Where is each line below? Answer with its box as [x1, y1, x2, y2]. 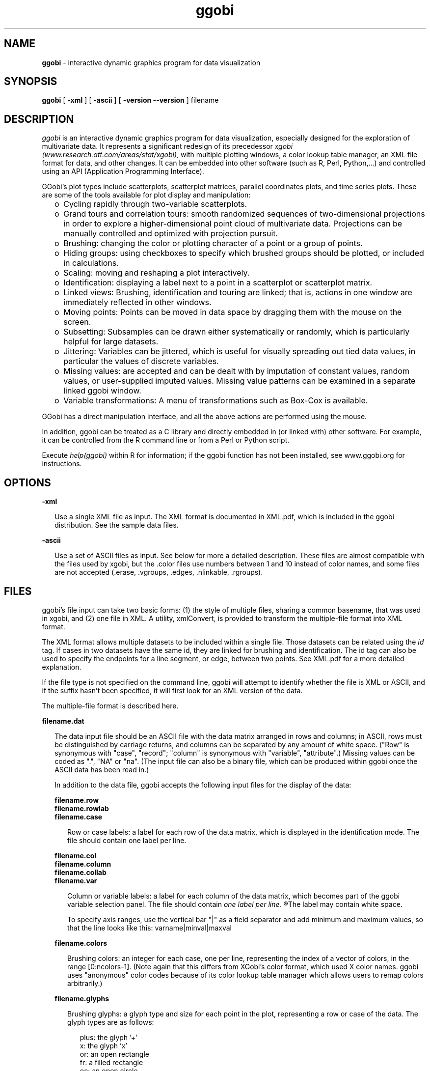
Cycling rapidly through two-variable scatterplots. [63, 199, 247, 209]
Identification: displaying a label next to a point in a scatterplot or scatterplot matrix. [63, 278, 373, 288]
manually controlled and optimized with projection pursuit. [63, 228, 278, 239]
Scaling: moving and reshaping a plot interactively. [63, 268, 250, 278]
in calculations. [63, 258, 119, 268]
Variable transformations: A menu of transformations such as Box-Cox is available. [63, 395, 368, 406]
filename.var [54, 876, 97, 885]
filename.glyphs [54, 994, 109, 1003]
